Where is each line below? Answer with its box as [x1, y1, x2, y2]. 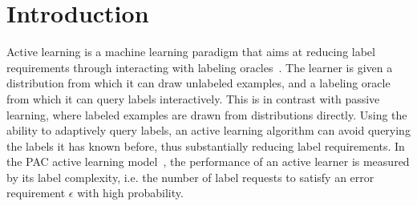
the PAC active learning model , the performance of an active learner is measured [6, 153, 410, 170]
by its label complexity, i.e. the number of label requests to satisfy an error [6, 168, 374, 185]
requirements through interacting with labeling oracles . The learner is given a [6, 59, 393, 75]
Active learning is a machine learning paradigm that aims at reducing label [6, 43, 375, 60]
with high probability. [77, 184, 184, 201]
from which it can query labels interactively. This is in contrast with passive [6, 90, 380, 107]
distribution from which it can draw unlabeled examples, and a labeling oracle [6, 75, 391, 91]
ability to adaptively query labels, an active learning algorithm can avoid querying [6, 122, 411, 139]
